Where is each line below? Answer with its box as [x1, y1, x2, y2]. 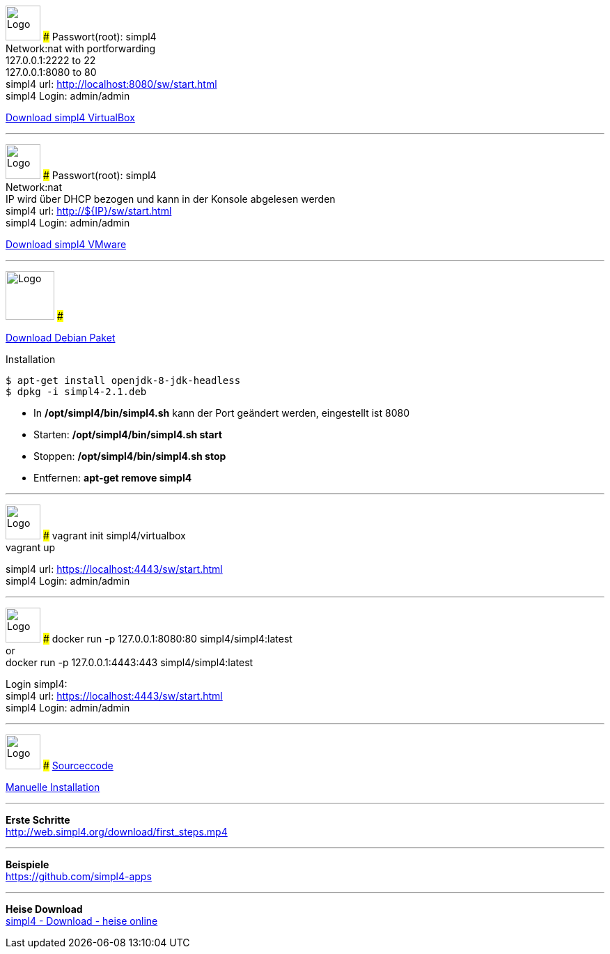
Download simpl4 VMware [6, 238, 127, 251]
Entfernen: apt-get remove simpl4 [33, 472, 192, 484]
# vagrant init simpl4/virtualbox [42, 530, 186, 542]
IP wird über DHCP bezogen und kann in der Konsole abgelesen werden [6, 193, 336, 206]
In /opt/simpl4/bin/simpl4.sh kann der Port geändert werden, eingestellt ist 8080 [33, 407, 410, 420]
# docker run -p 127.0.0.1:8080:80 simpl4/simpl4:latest [42, 633, 292, 645]
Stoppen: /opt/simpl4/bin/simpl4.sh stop [33, 450, 226, 463]
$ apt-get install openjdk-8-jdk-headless [6, 375, 241, 387]
